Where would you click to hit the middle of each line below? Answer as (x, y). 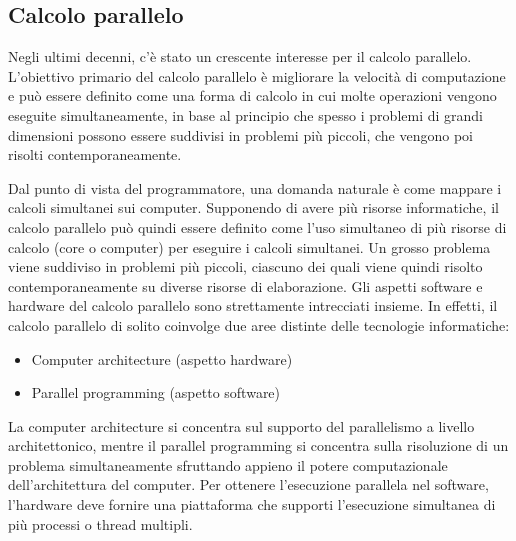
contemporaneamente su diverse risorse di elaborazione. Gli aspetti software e (245, 285)
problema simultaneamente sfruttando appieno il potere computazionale (228, 464)
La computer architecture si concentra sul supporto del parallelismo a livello (241, 425)
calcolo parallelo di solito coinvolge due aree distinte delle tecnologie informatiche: (259, 324)
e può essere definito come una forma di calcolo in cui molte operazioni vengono (252, 95)
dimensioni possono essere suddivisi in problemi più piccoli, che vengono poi (240, 134)
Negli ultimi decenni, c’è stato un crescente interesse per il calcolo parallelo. (240, 56)
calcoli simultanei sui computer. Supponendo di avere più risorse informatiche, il (253, 207)
